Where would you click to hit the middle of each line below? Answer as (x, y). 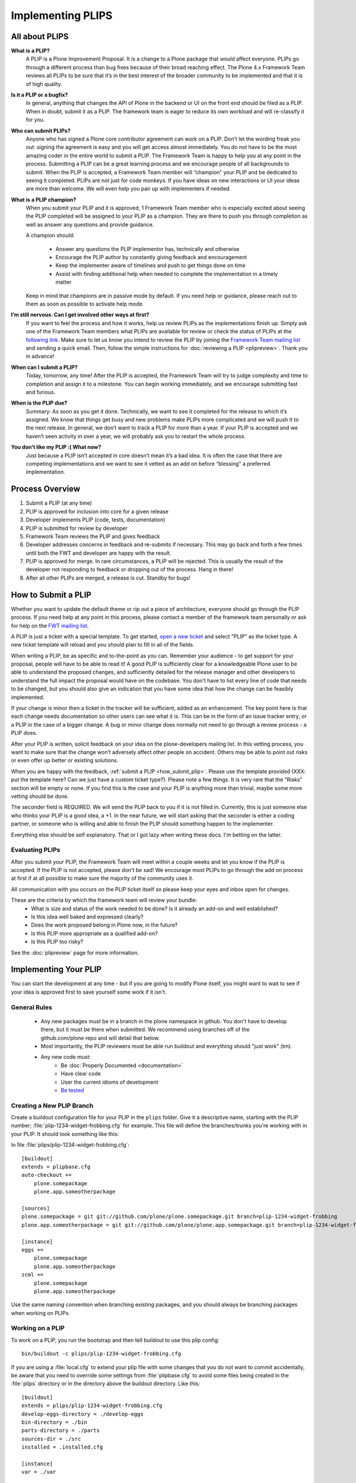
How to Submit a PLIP (51, 595)
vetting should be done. (40, 796)
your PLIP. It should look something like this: (65, 1134)
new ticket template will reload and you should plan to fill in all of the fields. (103, 645)
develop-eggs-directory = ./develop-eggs (82, 1414)
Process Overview (46, 489)
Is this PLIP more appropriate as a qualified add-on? (95, 933)
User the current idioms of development (109, 1082)
